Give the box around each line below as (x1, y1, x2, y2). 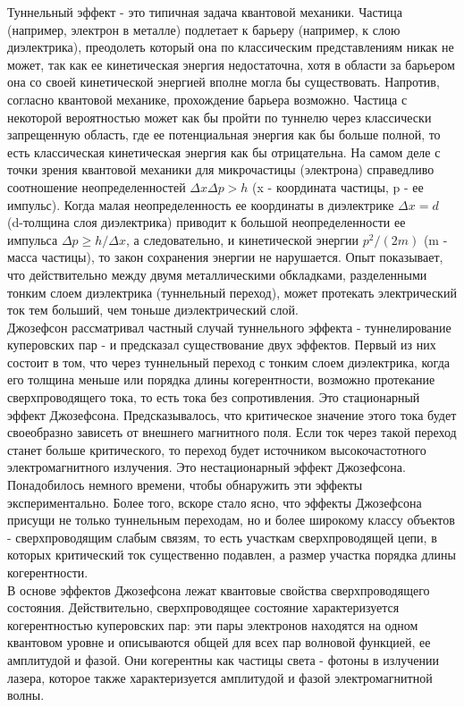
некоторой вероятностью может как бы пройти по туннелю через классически (7, 107, 432, 126)
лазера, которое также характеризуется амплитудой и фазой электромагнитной (7, 668, 433, 686)
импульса (7, 230, 58, 248)
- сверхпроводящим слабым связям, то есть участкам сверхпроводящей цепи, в (7, 527, 437, 546)
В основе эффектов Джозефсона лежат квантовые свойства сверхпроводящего (7, 580, 430, 599)
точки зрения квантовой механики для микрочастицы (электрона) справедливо (7, 160, 434, 179)
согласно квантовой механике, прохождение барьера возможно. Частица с (7, 89, 408, 108)
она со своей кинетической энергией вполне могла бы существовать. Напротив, (7, 72, 440, 91)
